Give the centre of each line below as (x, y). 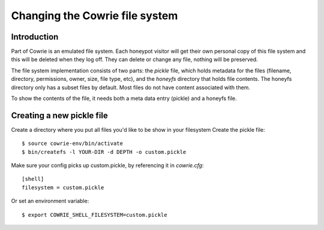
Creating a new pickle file (59, 115)
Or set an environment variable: (50, 201)
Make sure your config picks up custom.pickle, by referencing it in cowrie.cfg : (107, 165)
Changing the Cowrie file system (94, 16)
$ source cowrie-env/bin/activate (72, 143)
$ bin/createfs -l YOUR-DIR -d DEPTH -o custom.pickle (104, 152)
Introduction (35, 37)
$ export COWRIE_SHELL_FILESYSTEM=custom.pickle (94, 215)
